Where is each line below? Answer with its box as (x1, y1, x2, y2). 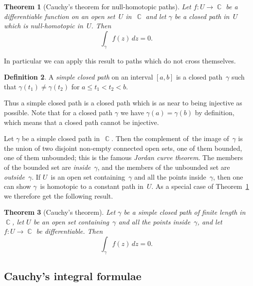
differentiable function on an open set (4, 11, 115, 21)
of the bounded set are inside (4, 162, 91, 172)
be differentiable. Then (36, 226, 103, 236)
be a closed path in (174, 11, 230, 21)
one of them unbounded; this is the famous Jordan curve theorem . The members (4, 152, 243, 163)
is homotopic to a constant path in (40, 181, 144, 191)
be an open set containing (33, 216, 109, 226)
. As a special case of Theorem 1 (151, 181, 249, 191)
